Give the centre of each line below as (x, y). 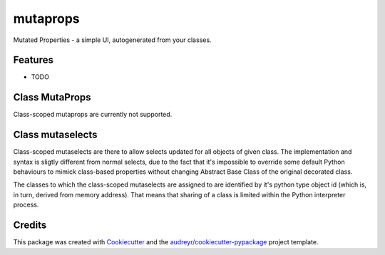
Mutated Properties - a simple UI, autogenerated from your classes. (112, 40)
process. (26, 205)
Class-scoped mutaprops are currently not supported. (93, 115)
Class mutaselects (55, 135)
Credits (30, 225)
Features (33, 60)
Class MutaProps (52, 97)
